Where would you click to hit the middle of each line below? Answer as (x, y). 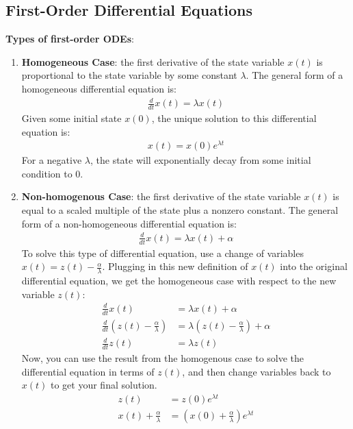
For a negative (52, 160)
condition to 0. (52, 173)
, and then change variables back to (257, 371)
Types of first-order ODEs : (70, 39)
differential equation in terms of (88, 371)
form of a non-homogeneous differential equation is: (129, 223)
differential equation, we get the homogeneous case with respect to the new (179, 281)
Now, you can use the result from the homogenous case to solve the (163, 357)
